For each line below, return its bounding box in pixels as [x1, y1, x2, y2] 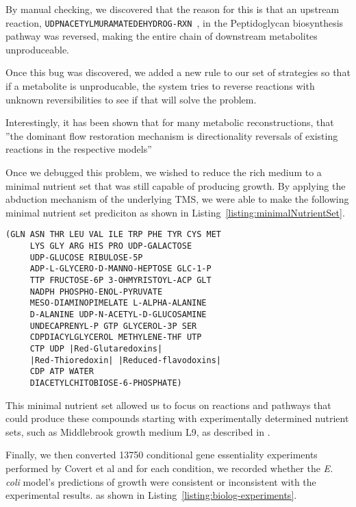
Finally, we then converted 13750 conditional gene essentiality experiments [5, 447, 318, 462]
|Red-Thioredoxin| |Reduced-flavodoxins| [29, 355, 221, 365]
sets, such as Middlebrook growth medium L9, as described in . [5, 424, 270, 438]
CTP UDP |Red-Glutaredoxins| [29, 343, 163, 354]
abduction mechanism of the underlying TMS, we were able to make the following [5, 192, 349, 206]
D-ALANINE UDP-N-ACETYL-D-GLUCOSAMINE [29, 309, 207, 319]
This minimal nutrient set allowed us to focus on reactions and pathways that [5, 397, 331, 412]
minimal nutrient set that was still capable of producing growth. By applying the [5, 178, 346, 193]
